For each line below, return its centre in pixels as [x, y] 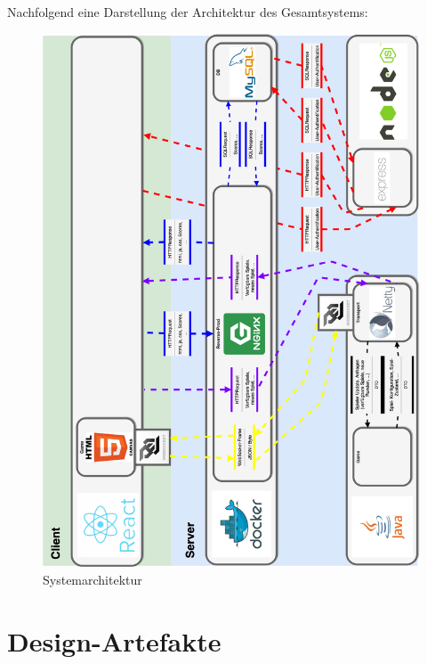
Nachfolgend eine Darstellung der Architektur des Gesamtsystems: [188, 12]
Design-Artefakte [114, 640]
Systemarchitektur [93, 580]
